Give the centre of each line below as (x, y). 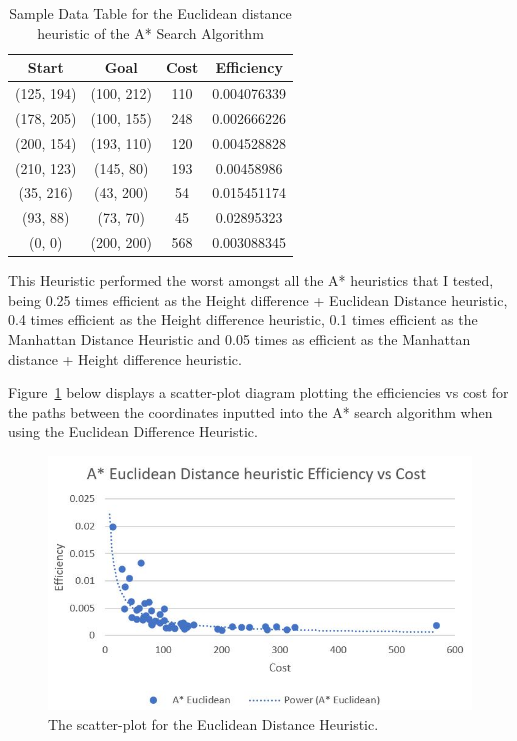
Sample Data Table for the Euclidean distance (150, 13)
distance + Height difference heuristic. (125, 358)
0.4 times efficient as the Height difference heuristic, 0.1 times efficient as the (243, 319)
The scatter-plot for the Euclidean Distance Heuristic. (213, 723)
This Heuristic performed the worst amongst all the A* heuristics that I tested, (251, 280)
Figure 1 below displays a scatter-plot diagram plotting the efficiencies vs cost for (258, 392)
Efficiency (249, 67)
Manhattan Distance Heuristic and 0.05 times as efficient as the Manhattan (239, 338)
